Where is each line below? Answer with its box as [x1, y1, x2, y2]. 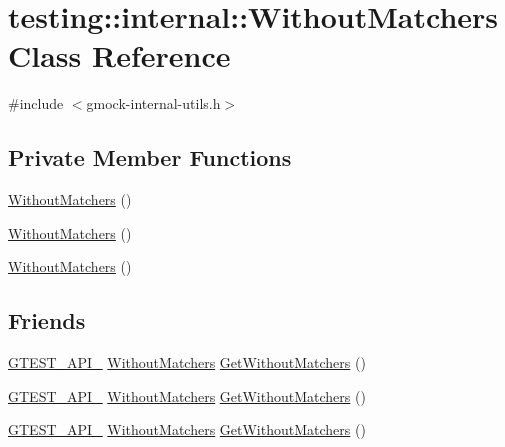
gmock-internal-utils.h [86, 93, 221, 114]
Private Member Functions [8, 142, 292, 173]
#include [8, 93, 64, 114]
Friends [8, 305, 86, 336]
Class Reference [8, 35, 231, 76]
